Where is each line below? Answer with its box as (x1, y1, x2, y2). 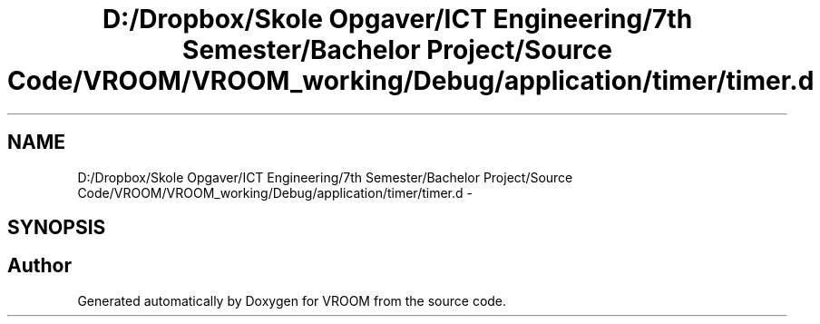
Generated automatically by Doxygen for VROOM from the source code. (77, 292, 507, 309)
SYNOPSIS (7, 216, 106, 240)
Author (7, 254, 72, 278)
